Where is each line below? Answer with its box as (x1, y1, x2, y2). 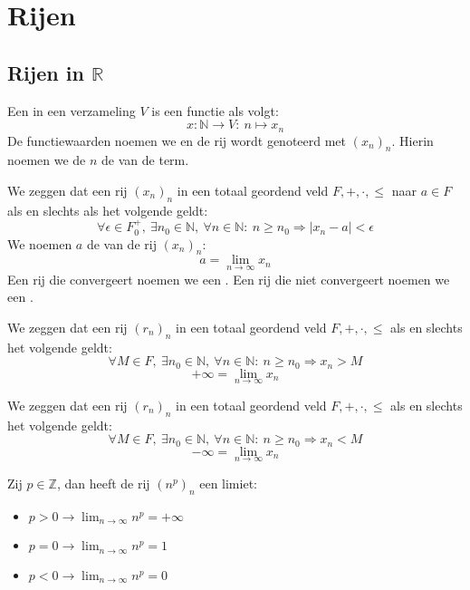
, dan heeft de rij (56, 473, 150, 492)
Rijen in (7, 58, 84, 86)
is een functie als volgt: (151, 101, 279, 120)
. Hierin (391, 131, 434, 150)
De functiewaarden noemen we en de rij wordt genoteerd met (7, 131, 347, 150)
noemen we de (7, 150, 86, 169)
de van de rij (86, 234, 157, 253)
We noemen (7, 234, 72, 253)
